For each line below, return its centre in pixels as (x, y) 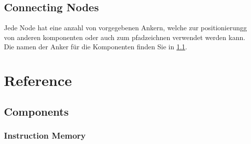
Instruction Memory (45, 135)
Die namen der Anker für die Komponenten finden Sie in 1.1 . (96, 47)
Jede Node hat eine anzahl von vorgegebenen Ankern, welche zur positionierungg (125, 28)
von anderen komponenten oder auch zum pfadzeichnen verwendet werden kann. (125, 37)
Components (36, 111)
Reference (38, 80)
